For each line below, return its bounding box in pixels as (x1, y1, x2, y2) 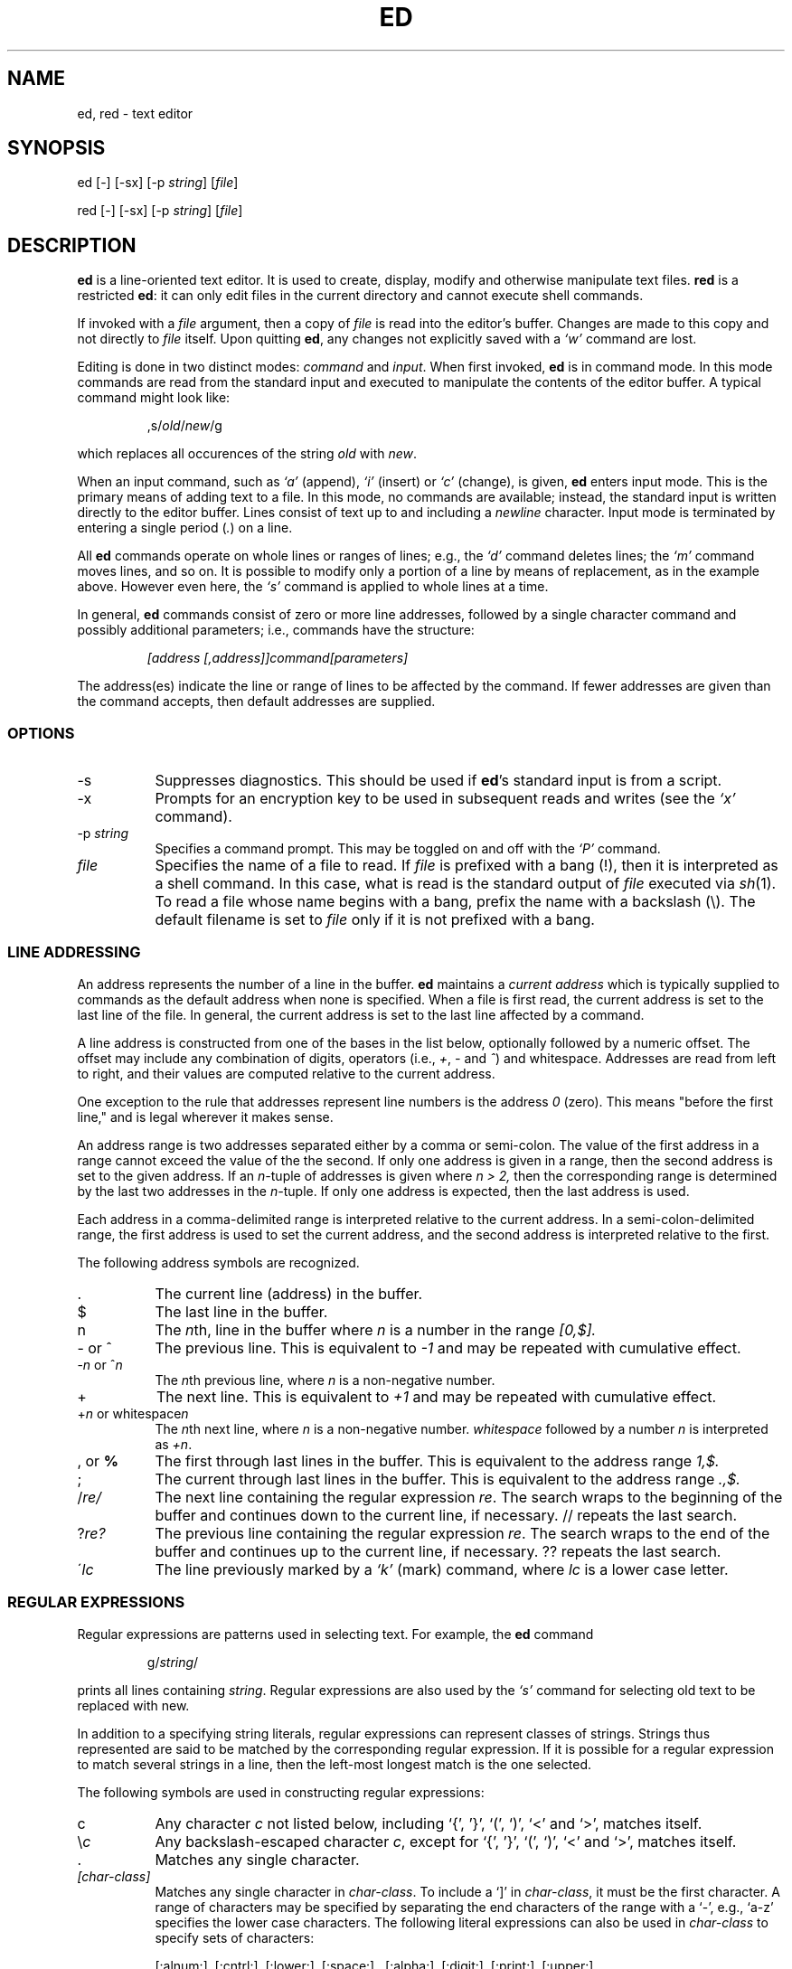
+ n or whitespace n (77, 1405, 189, 1421)
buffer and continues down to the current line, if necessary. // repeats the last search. (155, 1505, 738, 1524)
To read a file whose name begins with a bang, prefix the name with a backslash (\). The (155, 892, 756, 911)
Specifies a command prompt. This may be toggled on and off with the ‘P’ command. (155, 841, 661, 857)
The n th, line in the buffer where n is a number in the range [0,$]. (155, 1320, 597, 1339)
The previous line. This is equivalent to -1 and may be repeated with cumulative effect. (155, 1338, 741, 1357)
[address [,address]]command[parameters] (146, 650, 409, 666)
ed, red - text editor (77, 105, 193, 121)
